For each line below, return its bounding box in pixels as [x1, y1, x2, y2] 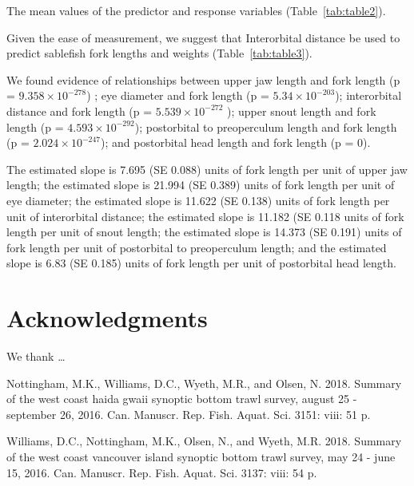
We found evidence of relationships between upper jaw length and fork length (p [6, 71, 400, 88]
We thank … [6, 348, 66, 365]
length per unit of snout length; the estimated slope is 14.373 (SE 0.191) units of [6, 223, 402, 240]
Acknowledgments [6, 302, 208, 334]
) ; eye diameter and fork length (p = [86, 87, 269, 104]
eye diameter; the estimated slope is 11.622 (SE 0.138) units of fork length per [6, 192, 390, 208]
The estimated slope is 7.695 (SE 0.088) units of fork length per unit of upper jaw [6, 160, 408, 177]
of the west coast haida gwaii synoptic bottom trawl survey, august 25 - [6, 390, 357, 407]
